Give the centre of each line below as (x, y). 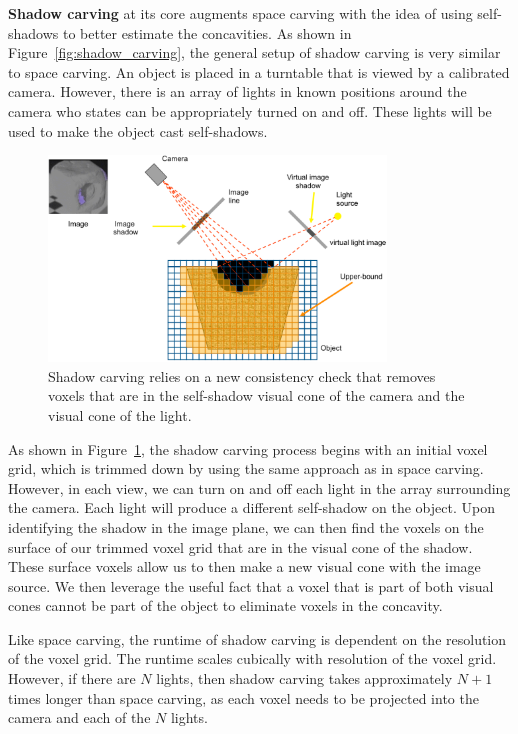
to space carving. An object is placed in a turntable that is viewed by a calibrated (259, 71)
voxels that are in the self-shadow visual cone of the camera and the (256, 395)
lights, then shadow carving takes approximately (304, 678)
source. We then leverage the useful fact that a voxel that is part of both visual (251, 585)
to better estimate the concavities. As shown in (207, 32)
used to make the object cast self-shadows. (138, 130)
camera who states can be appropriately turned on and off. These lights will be (250, 110)
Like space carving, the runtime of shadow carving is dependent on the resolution (257, 638)
